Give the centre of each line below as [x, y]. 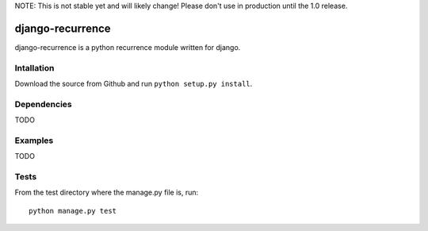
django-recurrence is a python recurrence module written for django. [128, 47]
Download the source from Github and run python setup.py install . [134, 84]
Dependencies [44, 104]
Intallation [34, 67]
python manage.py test [73, 211]
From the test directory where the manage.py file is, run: [107, 192]
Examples [34, 141]
